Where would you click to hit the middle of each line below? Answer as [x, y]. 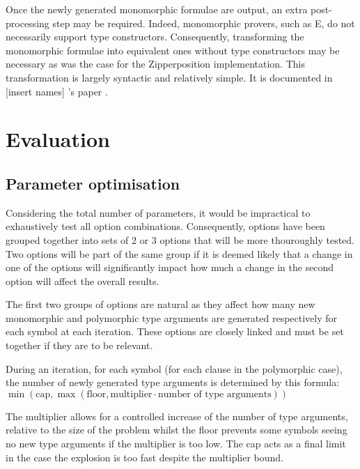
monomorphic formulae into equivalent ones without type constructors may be [173, 50]
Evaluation [58, 139]
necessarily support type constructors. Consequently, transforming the [155, 37]
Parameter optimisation [93, 183]
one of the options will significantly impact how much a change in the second [170, 267]
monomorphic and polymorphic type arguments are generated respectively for [172, 317]
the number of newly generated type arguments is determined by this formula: [173, 382]
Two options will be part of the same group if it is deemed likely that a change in [179, 253]
